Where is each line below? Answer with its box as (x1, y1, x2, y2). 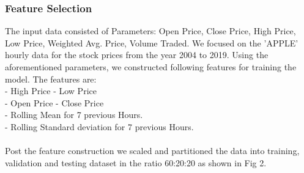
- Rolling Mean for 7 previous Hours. (5, 108, 143, 121)
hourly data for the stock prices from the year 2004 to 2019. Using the (5, 48, 269, 61)
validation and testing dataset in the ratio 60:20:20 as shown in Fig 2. (5, 156, 267, 169)
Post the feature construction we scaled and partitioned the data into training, (5, 144, 300, 157)
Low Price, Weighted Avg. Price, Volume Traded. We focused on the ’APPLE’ (5, 36, 298, 49)
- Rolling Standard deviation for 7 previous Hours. (5, 120, 194, 133)
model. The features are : (5, 72, 97, 85)
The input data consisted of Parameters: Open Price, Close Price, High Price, (5, 24, 296, 37)
